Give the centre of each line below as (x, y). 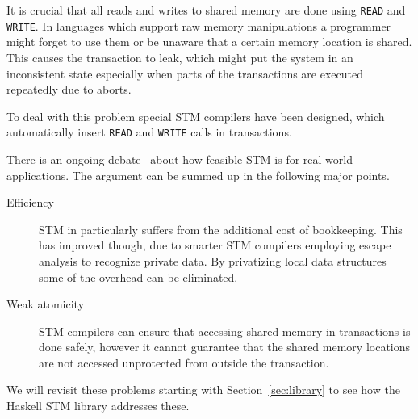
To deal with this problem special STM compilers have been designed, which (196, 116)
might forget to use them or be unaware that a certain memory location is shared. (209, 42)
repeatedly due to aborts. (69, 89)
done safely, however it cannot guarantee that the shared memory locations (225, 347)
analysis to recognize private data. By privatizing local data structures (213, 260)
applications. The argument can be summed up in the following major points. (198, 175)
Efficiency (30, 202)
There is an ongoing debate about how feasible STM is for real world (180, 159)
